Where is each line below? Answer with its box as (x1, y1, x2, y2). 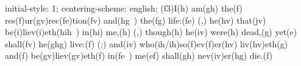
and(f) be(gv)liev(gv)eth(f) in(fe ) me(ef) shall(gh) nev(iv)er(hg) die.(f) (5, 49, 273, 62)
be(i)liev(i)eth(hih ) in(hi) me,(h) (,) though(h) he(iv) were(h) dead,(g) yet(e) (5, 25, 297, 38)
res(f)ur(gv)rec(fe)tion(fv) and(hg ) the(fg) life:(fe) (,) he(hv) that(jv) (5, 13, 266, 26)
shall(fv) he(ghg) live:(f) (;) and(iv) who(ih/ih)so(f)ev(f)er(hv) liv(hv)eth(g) (5, 37, 288, 50)
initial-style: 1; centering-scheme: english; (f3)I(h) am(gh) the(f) (5, 2, 243, 14)
